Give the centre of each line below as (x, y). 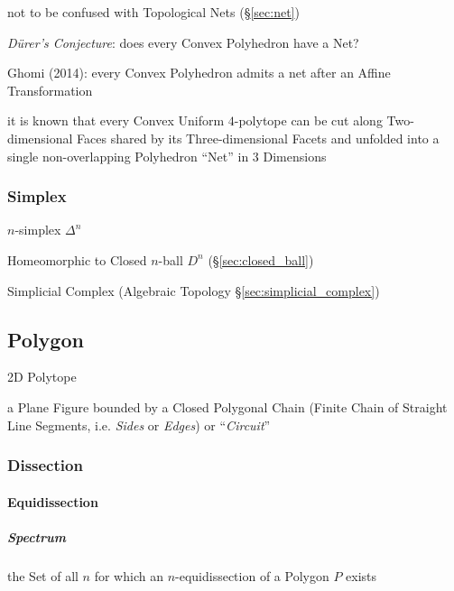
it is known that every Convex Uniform (116, 120)
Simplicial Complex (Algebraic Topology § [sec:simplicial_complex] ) (194, 290)
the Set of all (43, 575)
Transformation (50, 90)
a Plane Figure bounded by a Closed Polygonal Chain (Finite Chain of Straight (227, 406)
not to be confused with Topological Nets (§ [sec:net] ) (153, 12)
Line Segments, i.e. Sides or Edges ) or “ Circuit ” (139, 425)
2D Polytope (42, 377)
